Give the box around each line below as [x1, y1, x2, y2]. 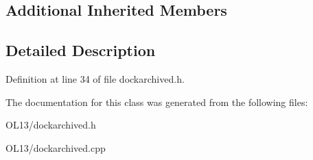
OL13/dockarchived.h [5, 118, 96, 132]
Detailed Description [5, 40, 156, 61]
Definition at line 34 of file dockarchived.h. [5, 71, 185, 85]
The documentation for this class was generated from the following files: [5, 94, 308, 109]
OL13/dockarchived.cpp [5, 140, 106, 155]
